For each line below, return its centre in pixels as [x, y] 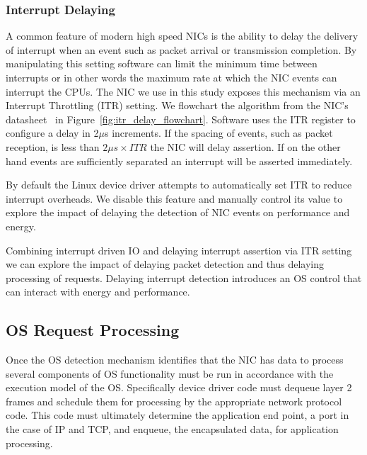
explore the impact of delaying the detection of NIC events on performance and [178, 212]
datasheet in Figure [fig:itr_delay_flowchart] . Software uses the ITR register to [181, 119]
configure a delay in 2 [52, 133]
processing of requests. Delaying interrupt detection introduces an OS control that [184, 277]
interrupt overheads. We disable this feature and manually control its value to [174, 198]
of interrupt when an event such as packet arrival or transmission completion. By [181, 49]
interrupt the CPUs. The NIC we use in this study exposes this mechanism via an [183, 91]
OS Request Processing [93, 330]
